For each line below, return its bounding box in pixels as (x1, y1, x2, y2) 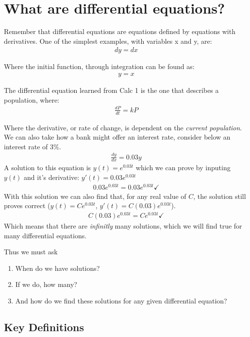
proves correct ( (4, 200, 50, 211)
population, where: (4, 94, 60, 105)
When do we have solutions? (15, 263, 100, 273)
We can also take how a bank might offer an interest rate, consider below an (4, 132, 231, 142)
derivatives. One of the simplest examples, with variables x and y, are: (4, 35, 212, 46)
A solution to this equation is (4, 162, 91, 173)
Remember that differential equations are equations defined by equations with (4, 26, 235, 36)
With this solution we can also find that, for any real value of (4, 191, 186, 201)
